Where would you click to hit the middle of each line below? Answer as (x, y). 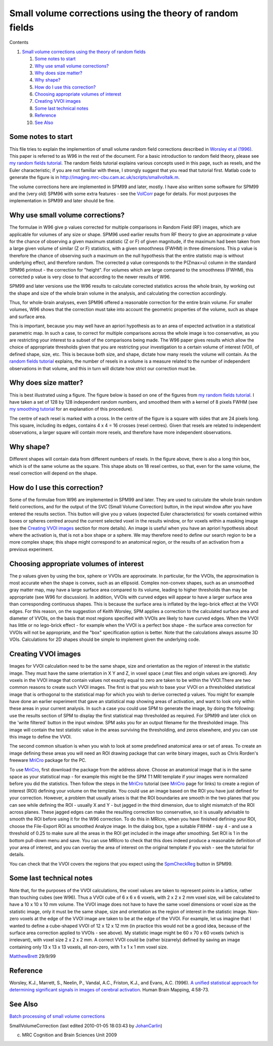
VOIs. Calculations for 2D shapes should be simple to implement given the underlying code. (105, 639)
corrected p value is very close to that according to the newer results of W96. (90, 277)
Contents (19, 42)
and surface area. (28, 317)
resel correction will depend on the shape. (53, 473)
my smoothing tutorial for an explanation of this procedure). (71, 409)
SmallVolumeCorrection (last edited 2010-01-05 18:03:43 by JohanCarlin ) (86, 1026)
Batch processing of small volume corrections (57, 1016)
